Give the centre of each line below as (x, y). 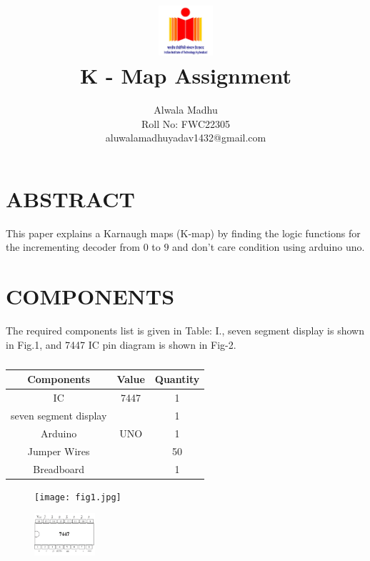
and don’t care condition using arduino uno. (269, 247)
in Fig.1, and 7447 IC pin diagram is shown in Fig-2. (121, 344)
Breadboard (59, 468)
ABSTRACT (70, 198)
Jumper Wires (59, 451)
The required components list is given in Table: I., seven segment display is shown (185, 331)
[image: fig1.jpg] (78, 497)
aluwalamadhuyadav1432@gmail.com (186, 138)
